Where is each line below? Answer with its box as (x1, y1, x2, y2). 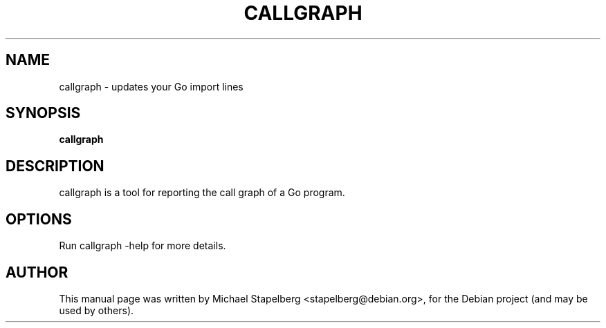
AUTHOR (6, 263, 68, 281)
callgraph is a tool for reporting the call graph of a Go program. (59, 186, 345, 199)
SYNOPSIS (6, 104, 81, 122)
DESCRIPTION (6, 157, 104, 175)
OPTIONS (6, 210, 72, 228)
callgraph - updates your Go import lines (59, 80, 244, 93)
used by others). (59, 304, 134, 316)
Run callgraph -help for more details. (59, 240, 226, 252)
